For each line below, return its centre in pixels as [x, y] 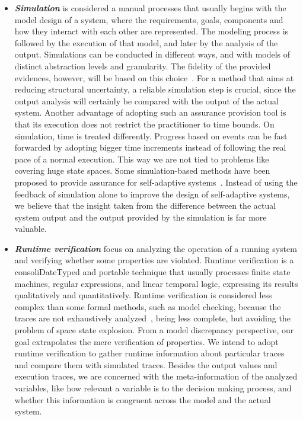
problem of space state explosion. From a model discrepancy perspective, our [154, 330]
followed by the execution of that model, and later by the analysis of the [146, 42]
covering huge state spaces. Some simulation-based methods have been [142, 170]
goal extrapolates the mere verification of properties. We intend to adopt [146, 341]
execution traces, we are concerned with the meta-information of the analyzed [156, 376]
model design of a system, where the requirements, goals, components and [149, 19]
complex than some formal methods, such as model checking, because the [148, 306]
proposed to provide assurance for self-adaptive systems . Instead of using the [156, 182]
